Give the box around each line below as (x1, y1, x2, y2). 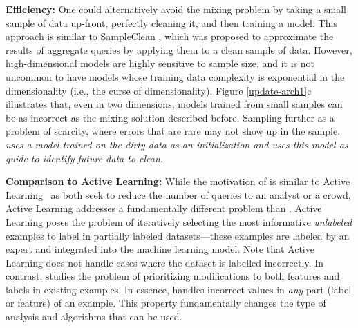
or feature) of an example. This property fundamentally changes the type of (6, 296, 326, 310)
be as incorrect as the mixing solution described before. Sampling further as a (6, 110, 335, 124)
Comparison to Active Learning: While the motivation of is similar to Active (6, 174, 350, 189)
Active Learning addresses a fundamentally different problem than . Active (6, 201, 322, 215)
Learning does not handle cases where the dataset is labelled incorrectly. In (6, 255, 323, 269)
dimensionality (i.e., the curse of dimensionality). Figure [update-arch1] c (6, 83, 312, 97)
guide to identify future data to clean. (6, 151, 164, 165)
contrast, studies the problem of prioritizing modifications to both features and (6, 269, 340, 283)
